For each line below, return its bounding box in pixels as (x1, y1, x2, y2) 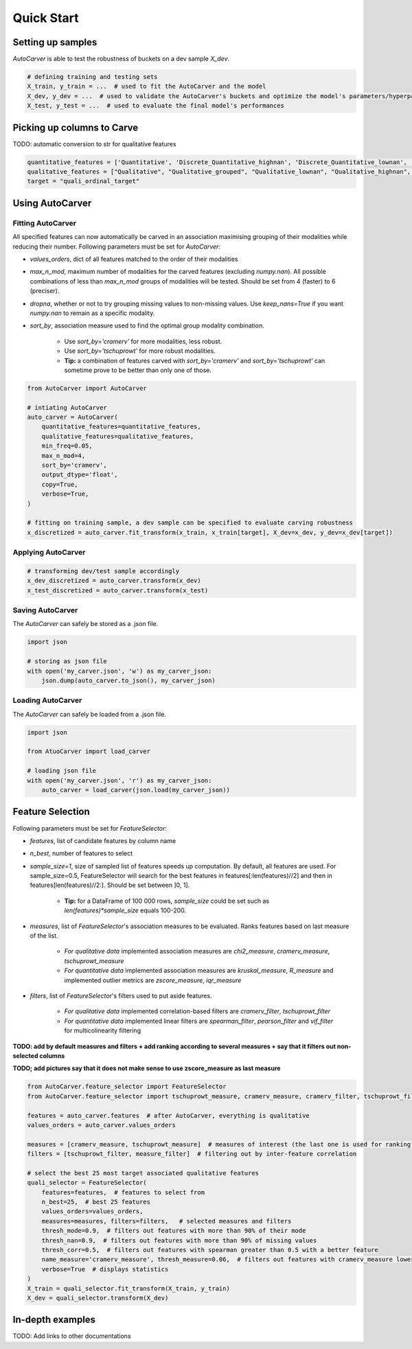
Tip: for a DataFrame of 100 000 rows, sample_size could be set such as (64, 897, 270, 905)
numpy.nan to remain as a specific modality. (30, 309, 155, 317)
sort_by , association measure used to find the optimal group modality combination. (30, 321, 264, 330)
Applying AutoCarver (12, 548, 86, 557)
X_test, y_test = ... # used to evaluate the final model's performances (27, 102, 285, 110)
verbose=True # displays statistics (41, 1265, 169, 1273)
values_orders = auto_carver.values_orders (27, 1121, 176, 1129)
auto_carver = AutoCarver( (27, 413, 118, 422)
